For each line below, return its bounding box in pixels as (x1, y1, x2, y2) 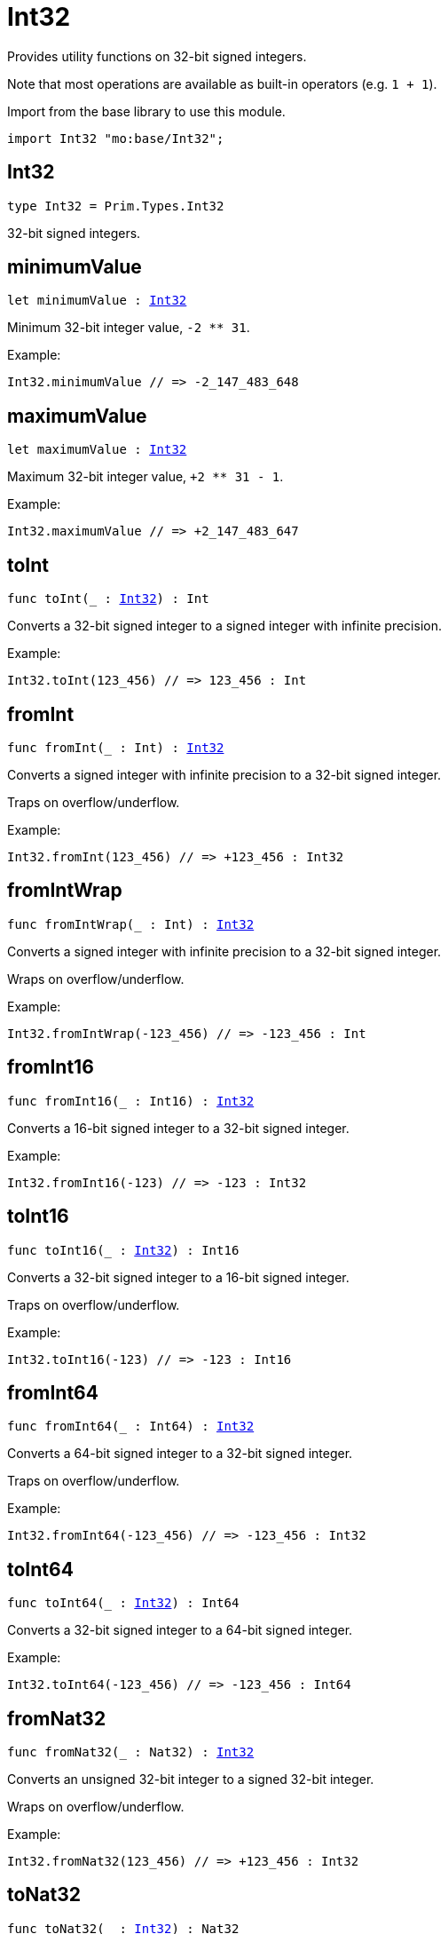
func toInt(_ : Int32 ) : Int (7, 591, 209, 606)
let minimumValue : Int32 (7, 293, 187, 308)
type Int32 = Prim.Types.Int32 (7, 198, 224, 213)
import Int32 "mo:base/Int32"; (7, 131, 224, 146)
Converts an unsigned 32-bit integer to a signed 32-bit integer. (7, 1772, 374, 1787)
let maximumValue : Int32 (7, 442, 187, 457)
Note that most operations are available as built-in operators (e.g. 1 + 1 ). (7, 75, 437, 91)
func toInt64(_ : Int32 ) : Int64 (7, 1596, 240, 1611)
